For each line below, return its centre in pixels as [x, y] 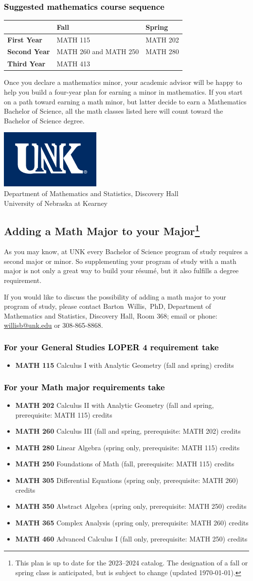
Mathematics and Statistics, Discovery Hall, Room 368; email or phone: [111, 315]
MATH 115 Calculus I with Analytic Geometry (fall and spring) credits [125, 365]
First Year [25, 39]
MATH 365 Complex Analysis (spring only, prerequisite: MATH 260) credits [132, 522]
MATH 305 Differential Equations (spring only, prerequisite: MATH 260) [127, 480]
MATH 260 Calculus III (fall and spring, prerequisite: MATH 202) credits [128, 431]
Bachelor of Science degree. [44, 120]
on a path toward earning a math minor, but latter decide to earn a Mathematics [125, 101]
